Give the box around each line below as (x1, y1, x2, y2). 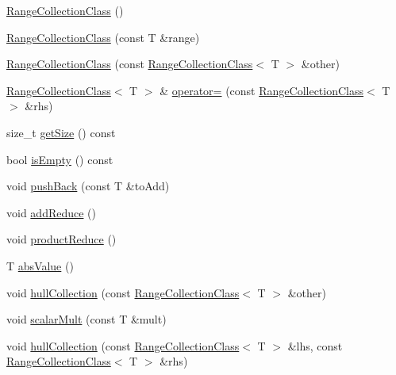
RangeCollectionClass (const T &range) (6, 29, 200, 45)
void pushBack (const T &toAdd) (6, 178, 170, 194)
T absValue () (6, 257, 74, 274)
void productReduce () (6, 231, 117, 247)
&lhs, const (287, 337, 343, 354)
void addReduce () (6, 204, 96, 220)
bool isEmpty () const (6, 151, 113, 167)
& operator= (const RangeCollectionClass (160, 82, 364, 98)
